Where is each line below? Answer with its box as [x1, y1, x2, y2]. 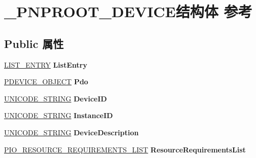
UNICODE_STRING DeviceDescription [4, 127, 139, 137]
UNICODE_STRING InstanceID [4, 110, 113, 121]
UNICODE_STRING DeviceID [4, 93, 107, 103]
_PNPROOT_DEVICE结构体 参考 [4, 1, 252, 22]
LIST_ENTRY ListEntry [4, 59, 87, 70]
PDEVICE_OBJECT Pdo [4, 76, 88, 87]
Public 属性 [4, 35, 64, 51]
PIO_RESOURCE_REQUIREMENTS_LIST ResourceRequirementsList [4, 144, 246, 154]
